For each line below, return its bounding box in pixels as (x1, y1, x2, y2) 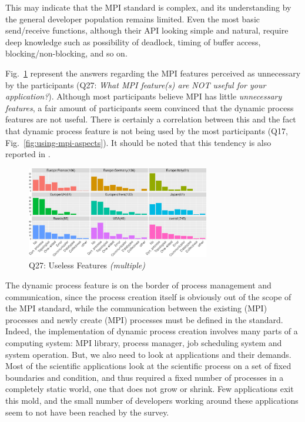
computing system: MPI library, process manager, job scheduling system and (5, 337, 282, 349)
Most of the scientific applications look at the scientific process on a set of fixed (5, 360, 291, 372)
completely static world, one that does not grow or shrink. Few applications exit (5, 383, 294, 395)
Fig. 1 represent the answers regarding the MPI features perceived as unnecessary (5, 67, 301, 79)
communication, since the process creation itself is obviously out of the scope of (5, 290, 291, 303)
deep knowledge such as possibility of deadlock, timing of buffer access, (5, 35, 261, 48)
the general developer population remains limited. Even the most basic (5, 12, 260, 25)
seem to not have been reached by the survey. (5, 406, 169, 418)
